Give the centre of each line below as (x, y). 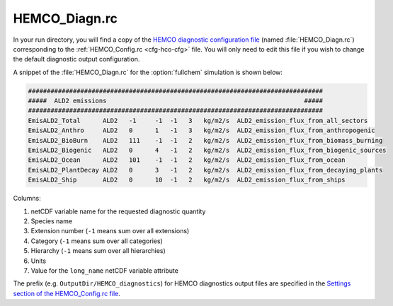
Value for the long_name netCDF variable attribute (104, 270)
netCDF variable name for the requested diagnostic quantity (118, 211)
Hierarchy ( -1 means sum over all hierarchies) (98, 251)
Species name (52, 221)
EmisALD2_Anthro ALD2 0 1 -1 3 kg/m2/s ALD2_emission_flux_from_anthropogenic (201, 130)
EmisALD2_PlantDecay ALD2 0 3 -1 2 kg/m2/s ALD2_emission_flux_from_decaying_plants (205, 170)
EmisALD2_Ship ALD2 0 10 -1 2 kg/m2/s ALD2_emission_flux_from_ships (187, 180)
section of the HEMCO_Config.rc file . (67, 293)
